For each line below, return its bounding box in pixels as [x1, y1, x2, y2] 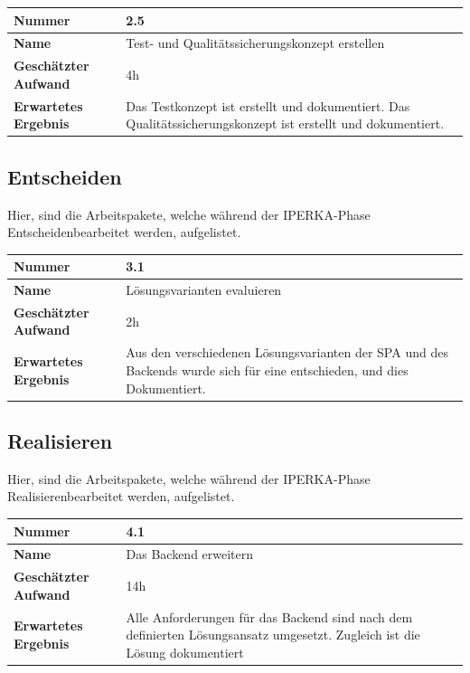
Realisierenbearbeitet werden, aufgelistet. [7, 487, 235, 506]
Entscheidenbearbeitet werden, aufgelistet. [7, 223, 241, 242]
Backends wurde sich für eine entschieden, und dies [126, 360, 409, 379]
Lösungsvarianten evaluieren [126, 280, 282, 299]
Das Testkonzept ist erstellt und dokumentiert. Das [126, 96, 410, 115]
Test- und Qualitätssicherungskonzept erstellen [126, 33, 385, 52]
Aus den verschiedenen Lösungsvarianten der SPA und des [126, 343, 448, 362]
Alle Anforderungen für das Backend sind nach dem [126, 607, 413, 626]
